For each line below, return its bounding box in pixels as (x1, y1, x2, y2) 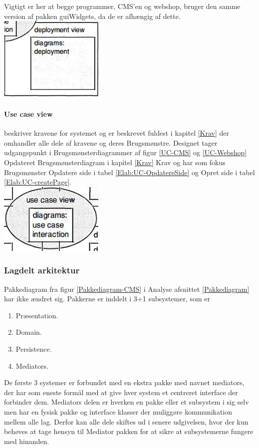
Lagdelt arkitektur (4, 264, 80, 276)
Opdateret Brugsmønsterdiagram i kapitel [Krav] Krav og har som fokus (4, 157, 226, 167)
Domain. (15, 327, 42, 337)
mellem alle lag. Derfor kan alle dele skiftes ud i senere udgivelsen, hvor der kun (4, 416, 249, 427)
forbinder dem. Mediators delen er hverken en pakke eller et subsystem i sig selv (4, 397, 249, 407)
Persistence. (15, 343, 52, 354)
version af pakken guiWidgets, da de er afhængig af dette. (4, 10, 181, 21)
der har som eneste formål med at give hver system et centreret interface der (4, 387, 238, 397)
